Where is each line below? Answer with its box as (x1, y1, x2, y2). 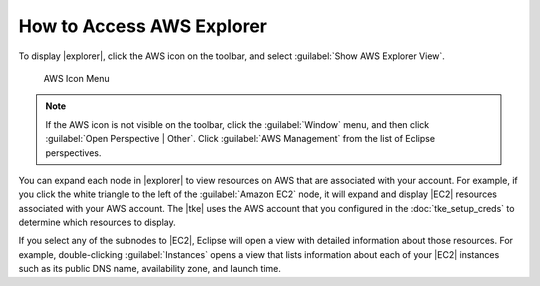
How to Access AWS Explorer (18, 15, 268, 37)
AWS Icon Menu (43, 72, 110, 84)
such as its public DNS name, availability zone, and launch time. (18, 263, 282, 275)
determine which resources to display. (18, 216, 177, 229)
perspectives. (45, 146, 102, 159)
